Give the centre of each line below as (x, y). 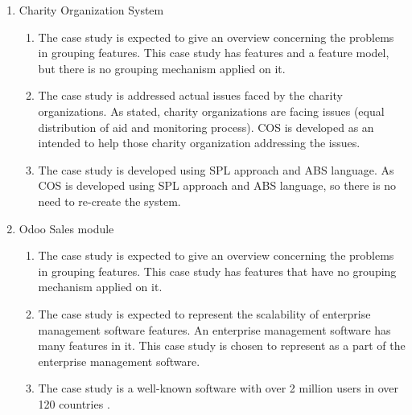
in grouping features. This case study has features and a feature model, (214, 53)
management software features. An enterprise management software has (214, 329)
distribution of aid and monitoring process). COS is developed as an (206, 127)
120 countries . (74, 403)
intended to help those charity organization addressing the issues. (199, 143)
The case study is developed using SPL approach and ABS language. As (216, 169)
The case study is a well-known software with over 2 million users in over (218, 388)
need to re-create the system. (109, 201)
